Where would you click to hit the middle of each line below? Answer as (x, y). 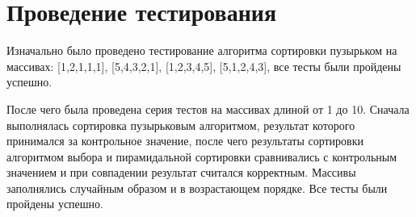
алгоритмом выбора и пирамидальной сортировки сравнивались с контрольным (202, 156)
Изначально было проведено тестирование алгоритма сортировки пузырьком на (202, 50)
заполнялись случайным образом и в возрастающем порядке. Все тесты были (197, 188)
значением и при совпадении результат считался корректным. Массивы (181, 172)
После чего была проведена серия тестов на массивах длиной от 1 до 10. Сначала (208, 108)
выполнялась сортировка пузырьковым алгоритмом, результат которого (181, 125)
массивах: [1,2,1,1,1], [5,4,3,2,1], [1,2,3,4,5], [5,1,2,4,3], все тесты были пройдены (204, 66)
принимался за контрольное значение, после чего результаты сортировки (185, 141)
